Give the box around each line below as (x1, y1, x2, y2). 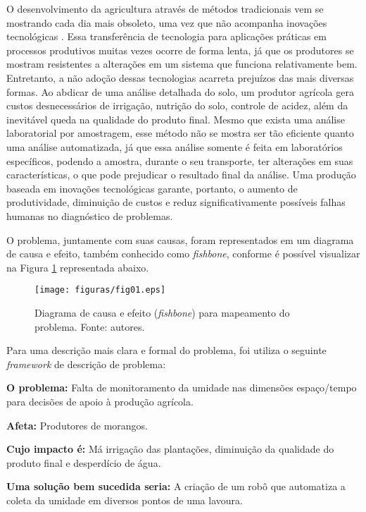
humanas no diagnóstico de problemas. (6, 208, 173, 223)
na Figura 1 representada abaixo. (6, 260, 149, 274)
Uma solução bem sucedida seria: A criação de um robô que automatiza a (6, 479, 346, 494)
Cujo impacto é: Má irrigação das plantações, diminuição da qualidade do (6, 441, 334, 456)
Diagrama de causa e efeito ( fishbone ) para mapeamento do (34, 305, 290, 319)
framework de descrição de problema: (6, 356, 166, 371)
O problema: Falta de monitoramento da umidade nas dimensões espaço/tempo (6, 380, 357, 395)
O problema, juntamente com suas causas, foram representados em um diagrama (6, 232, 354, 247)
